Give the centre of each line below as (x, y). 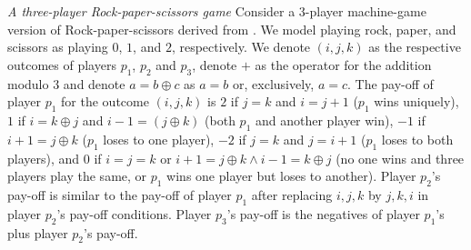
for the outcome (105, 101)
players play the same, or (77, 176)
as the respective (415, 47)
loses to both (417, 139)
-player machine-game (366, 11)
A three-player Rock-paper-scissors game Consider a (151, 11)
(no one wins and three (400, 158)
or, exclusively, (274, 83)
